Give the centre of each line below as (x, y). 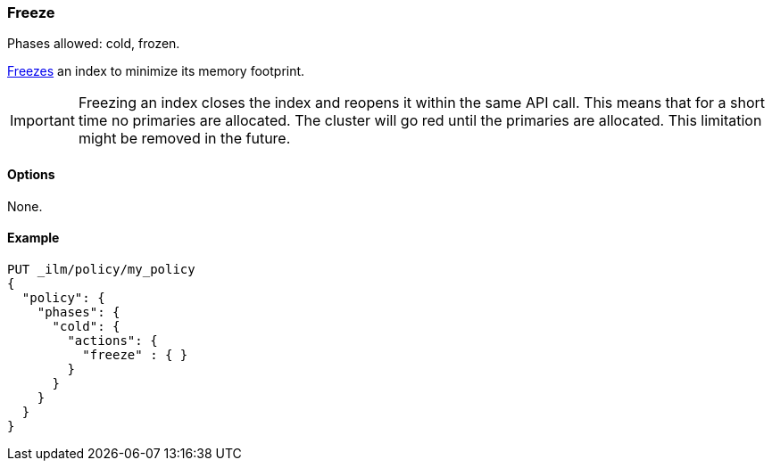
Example (33, 238)
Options (31, 174)
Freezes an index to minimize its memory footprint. (156, 71)
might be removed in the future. (184, 139)
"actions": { (112, 340)
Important (42, 121)
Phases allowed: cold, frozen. (94, 44)
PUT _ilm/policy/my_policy (101, 269)
